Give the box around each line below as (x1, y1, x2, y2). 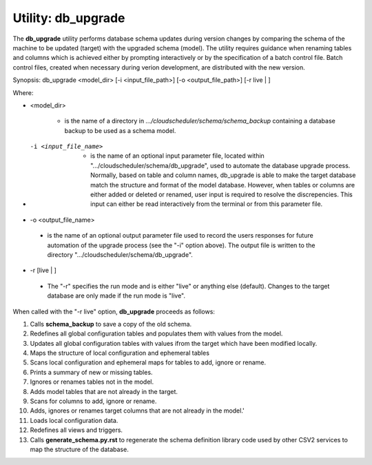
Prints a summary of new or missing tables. (30, 368, 153, 376)
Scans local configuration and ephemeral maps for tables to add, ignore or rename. (30, 358, 267, 366)
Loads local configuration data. (30, 416, 118, 424)
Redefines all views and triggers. (30, 426, 123, 434)
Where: (12, 88, 34, 96)
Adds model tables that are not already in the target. (30, 387, 178, 395)
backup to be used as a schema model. (64, 126, 176, 134)
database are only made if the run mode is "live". (47, 291, 186, 300)
